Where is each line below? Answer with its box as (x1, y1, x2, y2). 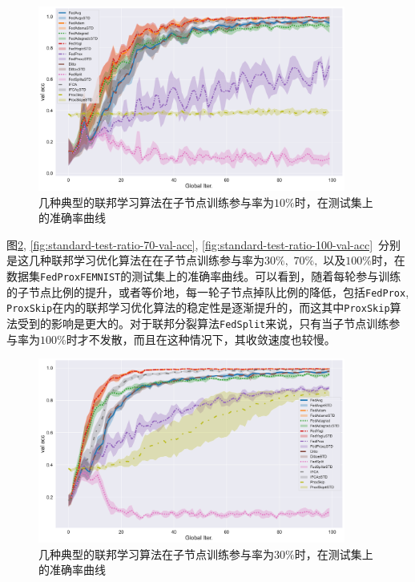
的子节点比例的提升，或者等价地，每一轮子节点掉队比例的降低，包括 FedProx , (6, 283, 409, 300)
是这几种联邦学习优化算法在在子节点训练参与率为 (6, 252, 264, 269)
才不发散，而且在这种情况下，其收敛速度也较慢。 (77, 330, 336, 347)
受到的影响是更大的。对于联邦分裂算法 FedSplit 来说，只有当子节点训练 (17, 314, 389, 331)
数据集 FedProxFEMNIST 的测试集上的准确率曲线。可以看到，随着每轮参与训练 (6, 267, 401, 284)
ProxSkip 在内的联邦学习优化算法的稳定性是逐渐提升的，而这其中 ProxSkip (6, 299, 390, 316)
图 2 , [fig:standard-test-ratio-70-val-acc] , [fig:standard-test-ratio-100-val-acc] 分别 (6, 236, 401, 253)
